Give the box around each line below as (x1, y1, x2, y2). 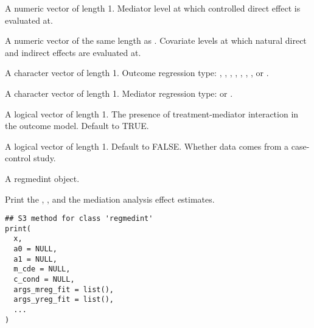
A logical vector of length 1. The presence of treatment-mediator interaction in (5, 107, 299, 120)
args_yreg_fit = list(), (13, 295, 114, 304)
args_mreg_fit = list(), (13, 285, 114, 294)
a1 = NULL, (13, 254, 57, 263)
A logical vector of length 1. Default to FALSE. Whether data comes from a (5, 139, 289, 152)
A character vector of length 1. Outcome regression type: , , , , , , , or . (5, 66, 269, 79)
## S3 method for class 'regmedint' (5, 214, 153, 223)
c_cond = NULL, (13, 275, 75, 284)
